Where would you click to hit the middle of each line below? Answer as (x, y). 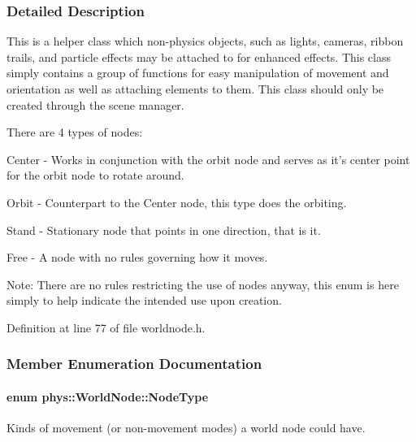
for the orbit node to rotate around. (95, 175)
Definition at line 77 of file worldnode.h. (106, 327)
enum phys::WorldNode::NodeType (108, 396)
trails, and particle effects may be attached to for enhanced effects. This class (199, 56)
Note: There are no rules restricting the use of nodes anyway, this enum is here (203, 284)
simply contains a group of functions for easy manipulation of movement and (198, 73)
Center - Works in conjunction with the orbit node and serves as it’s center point (208, 159)
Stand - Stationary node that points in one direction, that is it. (164, 230)
